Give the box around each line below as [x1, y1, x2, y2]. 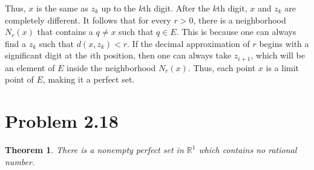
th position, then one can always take [93, 49, 232, 61]
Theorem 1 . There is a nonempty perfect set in [5, 143, 184, 156]
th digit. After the [143, 2, 210, 14]
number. [5, 155, 35, 168]
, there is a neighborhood [193, 13, 286, 26]
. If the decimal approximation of [127, 37, 250, 49]
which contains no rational [198, 143, 297, 156]
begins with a [259, 37, 309, 49]
